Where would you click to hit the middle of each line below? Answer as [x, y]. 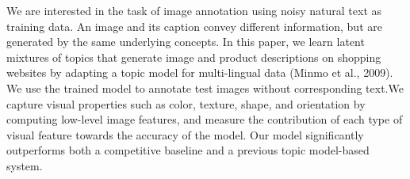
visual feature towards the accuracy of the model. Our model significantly [185, 134]
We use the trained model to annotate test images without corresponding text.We [205, 88]
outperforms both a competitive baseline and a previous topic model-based [188, 150]
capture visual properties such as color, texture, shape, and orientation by [186, 103]
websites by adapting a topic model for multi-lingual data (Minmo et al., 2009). [200, 72]
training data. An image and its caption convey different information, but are [194, 26]
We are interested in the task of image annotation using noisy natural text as [194, 10]
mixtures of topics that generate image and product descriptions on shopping [194, 57]
